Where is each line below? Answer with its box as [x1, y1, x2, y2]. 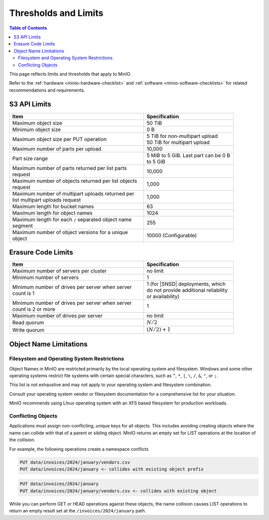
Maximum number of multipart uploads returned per [12, 190, 134, 197]
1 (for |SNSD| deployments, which [146, 280, 226, 287]
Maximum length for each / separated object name [12, 216, 132, 223]
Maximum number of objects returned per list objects [12, 177, 137, 184]
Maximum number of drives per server [12, 312, 103, 319]
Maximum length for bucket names [12, 203, 94, 210]
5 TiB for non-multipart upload [146, 132, 218, 139]
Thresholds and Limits [9, 7, 104, 18]
